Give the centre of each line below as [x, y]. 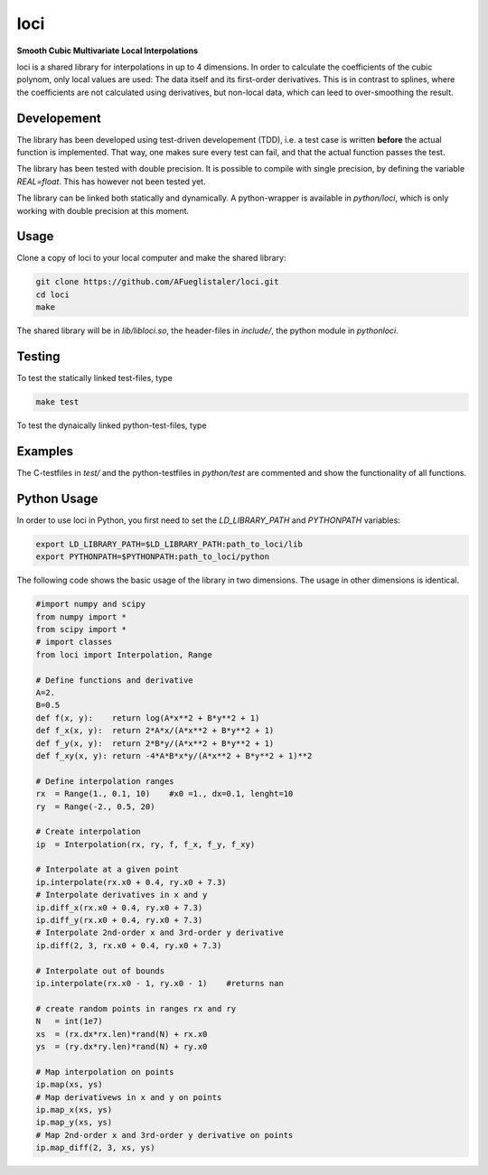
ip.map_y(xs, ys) [74, 1123]
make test [57, 402]
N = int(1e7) [69, 1021]
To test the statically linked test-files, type [95, 378]
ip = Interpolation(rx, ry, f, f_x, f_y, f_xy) [145, 844]
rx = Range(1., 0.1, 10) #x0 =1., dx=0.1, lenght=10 [164, 794]
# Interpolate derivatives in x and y [122, 895]
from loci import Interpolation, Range [124, 654]
